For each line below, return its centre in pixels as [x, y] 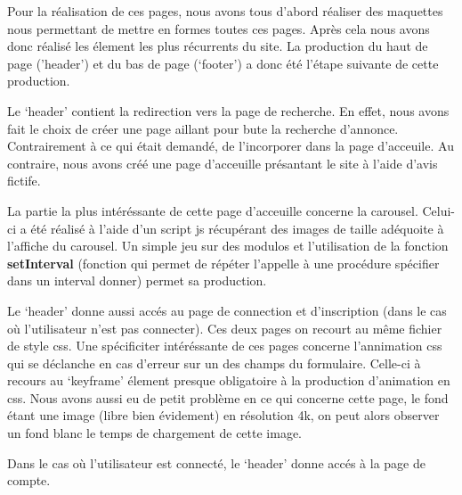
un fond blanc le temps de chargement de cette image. [155, 433]
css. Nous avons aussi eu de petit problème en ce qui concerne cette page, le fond [228, 397]
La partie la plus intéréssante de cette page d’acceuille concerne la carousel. [213, 210]
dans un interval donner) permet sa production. [137, 280]
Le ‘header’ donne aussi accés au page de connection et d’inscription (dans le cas [227, 310]
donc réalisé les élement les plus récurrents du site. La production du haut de [218, 46]
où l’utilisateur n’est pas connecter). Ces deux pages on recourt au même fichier [225, 328]
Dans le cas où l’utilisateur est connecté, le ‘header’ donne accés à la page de [216, 462]
